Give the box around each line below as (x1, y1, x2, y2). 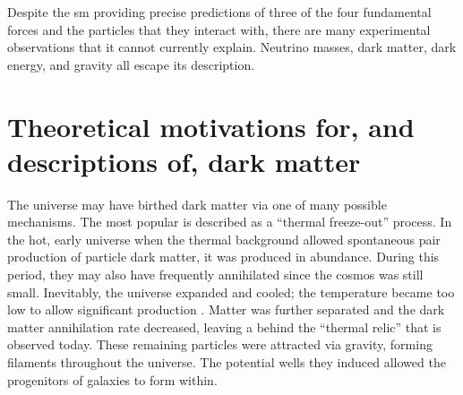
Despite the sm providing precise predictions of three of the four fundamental (7, 3, 432, 21)
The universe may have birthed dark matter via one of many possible (7, 194, 387, 213)
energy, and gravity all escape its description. (7, 55, 255, 73)
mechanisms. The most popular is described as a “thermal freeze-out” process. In (7, 212, 452, 231)
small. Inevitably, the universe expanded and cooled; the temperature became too (7, 282, 455, 301)
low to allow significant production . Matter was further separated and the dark (7, 300, 445, 319)
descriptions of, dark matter (7, 142, 361, 179)
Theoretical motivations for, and (7, 107, 415, 144)
